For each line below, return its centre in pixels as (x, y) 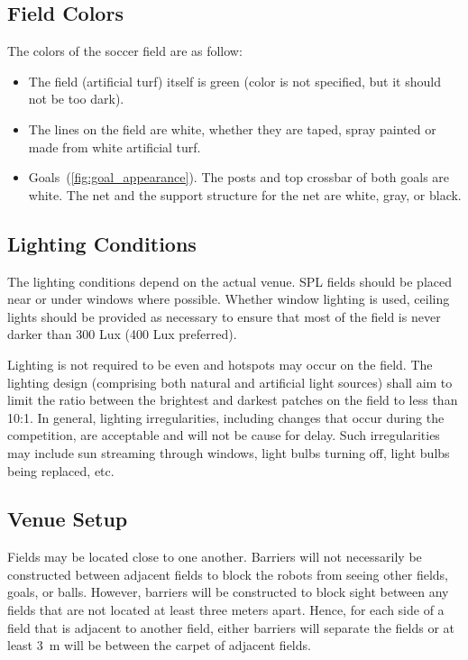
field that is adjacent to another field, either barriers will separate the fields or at (231, 627)
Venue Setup (68, 519)
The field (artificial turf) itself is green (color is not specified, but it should (234, 81)
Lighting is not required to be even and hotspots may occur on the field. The (220, 364)
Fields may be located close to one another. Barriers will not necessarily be (215, 557)
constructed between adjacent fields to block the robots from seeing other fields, (228, 574)
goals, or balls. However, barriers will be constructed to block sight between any (228, 592)
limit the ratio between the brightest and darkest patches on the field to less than (233, 400)
